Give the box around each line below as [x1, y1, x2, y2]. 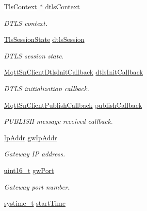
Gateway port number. [4, 181, 70, 192]
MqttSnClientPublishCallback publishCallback [4, 99, 142, 110]
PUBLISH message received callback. [4, 116, 113, 126]
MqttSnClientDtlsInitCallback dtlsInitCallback [4, 67, 143, 77]
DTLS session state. [4, 50, 64, 60]
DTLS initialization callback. [4, 83, 89, 93]
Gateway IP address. [4, 149, 65, 159]
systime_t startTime [4, 198, 66, 208]
